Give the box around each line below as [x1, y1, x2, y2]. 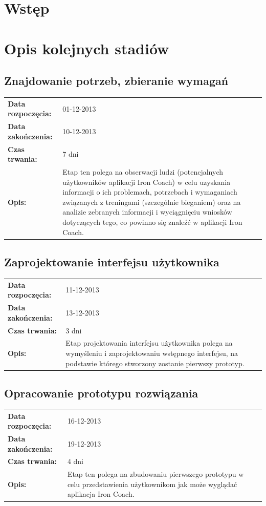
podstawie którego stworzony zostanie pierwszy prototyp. [65, 357, 245, 368]
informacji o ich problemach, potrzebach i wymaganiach [62, 186, 237, 197]
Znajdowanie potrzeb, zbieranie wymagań [4, 73, 229, 89]
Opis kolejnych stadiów [4, 37, 169, 58]
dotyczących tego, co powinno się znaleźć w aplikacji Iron [62, 216, 242, 227]
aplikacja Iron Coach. [67, 489, 135, 499]
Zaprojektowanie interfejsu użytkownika [4, 254, 219, 270]
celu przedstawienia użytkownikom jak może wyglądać [67, 478, 237, 489]
